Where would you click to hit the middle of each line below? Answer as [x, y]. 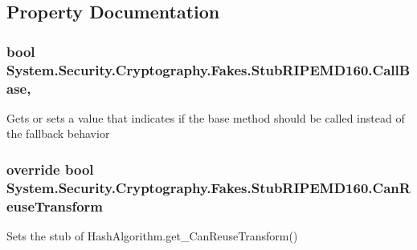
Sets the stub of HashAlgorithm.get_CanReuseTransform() [152, 236]
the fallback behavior [58, 133]
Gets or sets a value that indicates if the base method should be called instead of [206, 117]
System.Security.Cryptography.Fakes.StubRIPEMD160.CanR [208, 187]
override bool [50, 169]
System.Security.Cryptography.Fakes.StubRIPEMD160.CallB [208, 69]
